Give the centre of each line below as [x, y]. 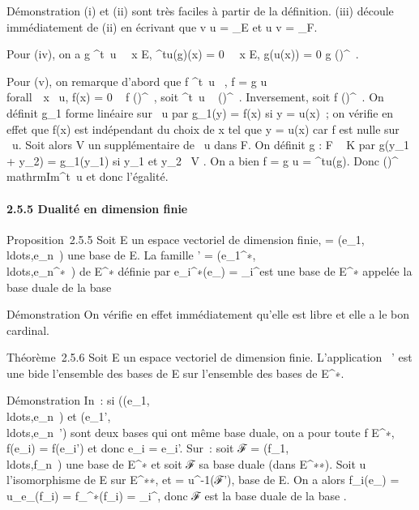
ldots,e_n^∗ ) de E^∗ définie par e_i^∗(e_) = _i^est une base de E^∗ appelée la [209, 270]
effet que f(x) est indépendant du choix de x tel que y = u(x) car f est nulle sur [203, 129]
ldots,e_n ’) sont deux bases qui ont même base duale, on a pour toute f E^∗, [201, 432]
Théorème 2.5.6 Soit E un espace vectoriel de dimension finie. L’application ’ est [209, 357]
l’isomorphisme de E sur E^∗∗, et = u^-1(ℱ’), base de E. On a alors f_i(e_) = [203, 480]
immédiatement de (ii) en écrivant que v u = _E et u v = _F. [162, 26]
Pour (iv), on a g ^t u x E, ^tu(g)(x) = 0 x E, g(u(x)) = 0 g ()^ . [183, 54]
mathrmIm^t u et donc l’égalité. [88, 176]
